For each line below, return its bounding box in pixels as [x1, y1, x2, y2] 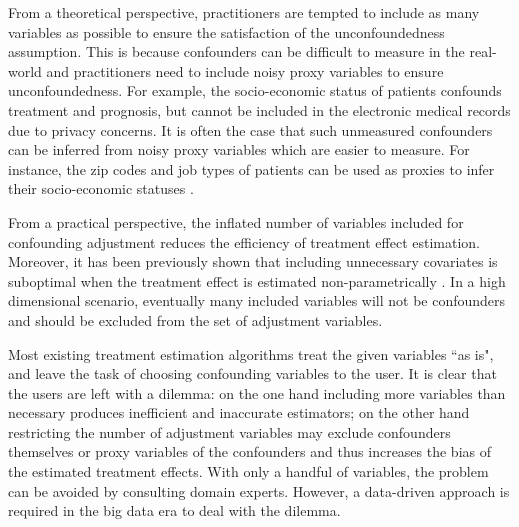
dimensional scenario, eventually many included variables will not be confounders [8, 290, 506, 311]
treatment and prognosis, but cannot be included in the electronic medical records [8, 99, 511, 120]
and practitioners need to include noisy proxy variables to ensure [46, 60, 444, 81]
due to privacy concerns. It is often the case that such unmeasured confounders [8, 119, 493, 140]
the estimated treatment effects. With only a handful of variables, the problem [8, 461, 489, 482]
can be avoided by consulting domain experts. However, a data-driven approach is [8, 480, 510, 501]
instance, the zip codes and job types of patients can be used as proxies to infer [8, 158, 495, 179]
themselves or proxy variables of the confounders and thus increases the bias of [8, 441, 492, 462]
